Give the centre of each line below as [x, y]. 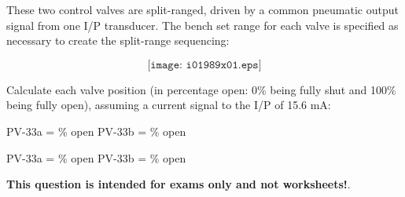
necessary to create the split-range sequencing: [118, 40]
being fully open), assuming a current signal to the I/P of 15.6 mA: [169, 105]
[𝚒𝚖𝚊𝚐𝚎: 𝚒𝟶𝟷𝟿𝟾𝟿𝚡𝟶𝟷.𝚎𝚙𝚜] [204, 65]
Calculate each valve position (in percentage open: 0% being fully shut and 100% [201, 89]
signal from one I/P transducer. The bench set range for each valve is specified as [202, 25]
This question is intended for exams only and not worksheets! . [179, 184]
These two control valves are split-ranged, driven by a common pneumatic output [202, 9]
